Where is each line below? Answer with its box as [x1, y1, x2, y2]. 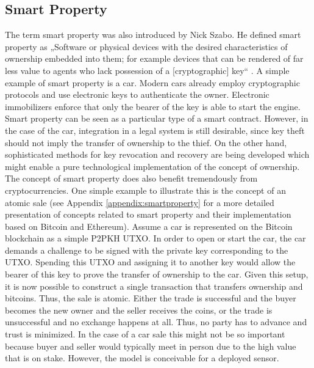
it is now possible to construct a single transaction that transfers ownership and [5, 279, 303, 292]
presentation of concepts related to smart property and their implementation [5, 208, 291, 221]
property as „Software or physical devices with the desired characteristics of [5, 40, 288, 53]
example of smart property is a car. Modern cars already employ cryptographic [5, 76, 300, 89]
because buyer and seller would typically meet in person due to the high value [5, 339, 296, 352]
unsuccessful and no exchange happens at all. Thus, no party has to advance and [5, 315, 307, 328]
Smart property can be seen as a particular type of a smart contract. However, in [5, 112, 309, 125]
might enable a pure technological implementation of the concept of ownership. [5, 160, 300, 172]
